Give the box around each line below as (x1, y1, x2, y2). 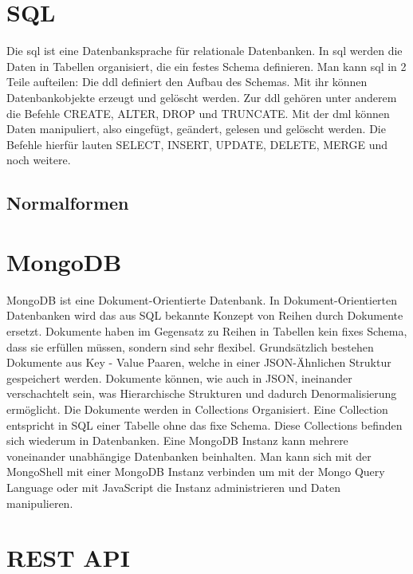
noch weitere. (6, 151, 71, 168)
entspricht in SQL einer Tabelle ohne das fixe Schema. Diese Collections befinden (6, 416, 403, 433)
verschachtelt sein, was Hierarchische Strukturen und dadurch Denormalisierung (6, 385, 397, 402)
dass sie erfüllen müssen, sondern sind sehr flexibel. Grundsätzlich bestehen (6, 338, 374, 355)
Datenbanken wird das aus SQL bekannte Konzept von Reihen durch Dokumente (6, 307, 403, 324)
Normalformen (6, 191, 129, 215)
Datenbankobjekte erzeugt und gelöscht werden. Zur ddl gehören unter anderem (6, 88, 397, 105)
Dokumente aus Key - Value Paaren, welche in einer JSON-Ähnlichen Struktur (6, 354, 391, 371)
